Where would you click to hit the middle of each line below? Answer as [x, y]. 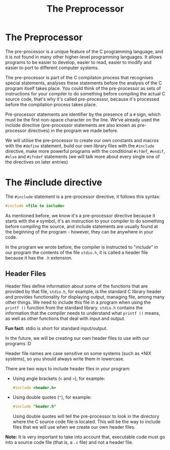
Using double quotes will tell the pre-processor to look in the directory [86, 416]
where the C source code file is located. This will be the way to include [87, 422]
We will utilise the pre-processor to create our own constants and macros [82, 140]
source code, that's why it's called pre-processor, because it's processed [82, 99]
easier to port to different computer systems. [52, 68]
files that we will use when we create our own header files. [74, 427]
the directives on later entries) [37, 162]
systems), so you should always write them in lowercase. [65, 359]
